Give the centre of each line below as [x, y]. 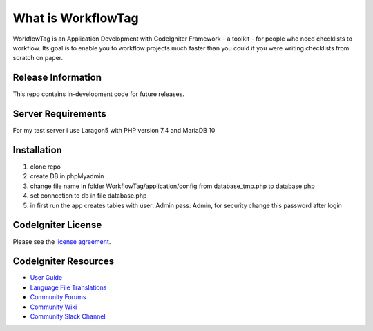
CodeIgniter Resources [64, 262]
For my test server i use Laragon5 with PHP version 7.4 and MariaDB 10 [114, 131]
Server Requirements [60, 114]
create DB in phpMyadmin [67, 176]
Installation [37, 150]
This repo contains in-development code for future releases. [98, 94]
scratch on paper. [38, 58]
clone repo [46, 167]
